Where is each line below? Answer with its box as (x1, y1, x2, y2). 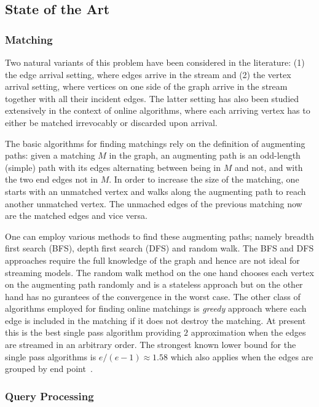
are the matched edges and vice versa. (5, 209, 148, 222)
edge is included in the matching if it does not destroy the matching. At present (5, 314, 306, 326)
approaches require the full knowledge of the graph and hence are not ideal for (5, 253, 300, 266)
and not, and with (234, 160, 303, 173)
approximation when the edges (191, 326, 306, 339)
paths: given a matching (5, 149, 95, 162)
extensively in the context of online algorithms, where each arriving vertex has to (5, 104, 310, 117)
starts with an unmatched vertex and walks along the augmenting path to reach (5, 184, 306, 197)
